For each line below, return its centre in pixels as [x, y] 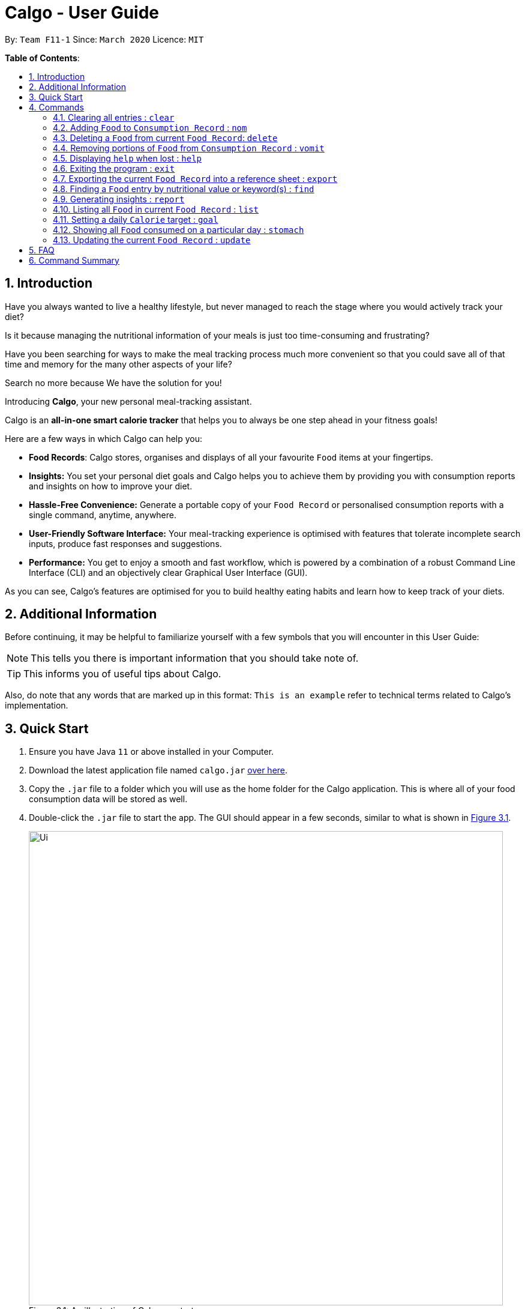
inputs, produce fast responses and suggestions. [125, 543]
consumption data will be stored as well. [108, 799]
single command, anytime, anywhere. [103, 515]
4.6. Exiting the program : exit [114, 168]
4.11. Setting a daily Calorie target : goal [136, 219]
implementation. [37, 706]
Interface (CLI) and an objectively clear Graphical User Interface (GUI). [168, 572]
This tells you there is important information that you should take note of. [195, 658]
